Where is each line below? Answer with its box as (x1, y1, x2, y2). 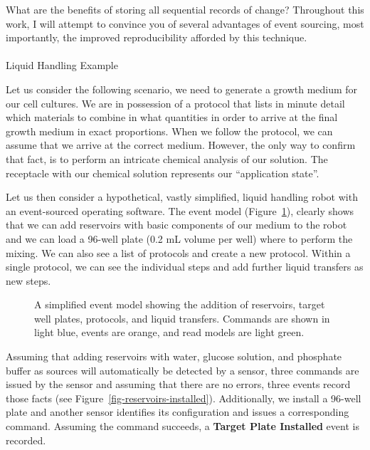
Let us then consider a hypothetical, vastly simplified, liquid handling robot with (6, 189, 358, 204)
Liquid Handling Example (6, 58, 118, 73)
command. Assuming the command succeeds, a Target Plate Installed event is (6, 419, 359, 434)
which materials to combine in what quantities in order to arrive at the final (6, 110, 338, 125)
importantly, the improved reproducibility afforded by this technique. (6, 30, 307, 45)
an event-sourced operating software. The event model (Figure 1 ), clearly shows (6, 203, 354, 218)
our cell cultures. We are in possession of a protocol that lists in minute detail (6, 95, 345, 110)
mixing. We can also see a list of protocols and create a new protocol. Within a (6, 245, 351, 260)
